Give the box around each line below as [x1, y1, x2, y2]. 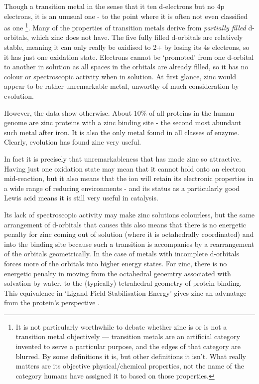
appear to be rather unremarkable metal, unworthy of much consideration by [4, 81, 239, 91]
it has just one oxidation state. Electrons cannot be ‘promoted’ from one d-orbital [4, 51, 254, 62]
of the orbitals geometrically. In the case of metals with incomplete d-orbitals [4, 248, 240, 259]
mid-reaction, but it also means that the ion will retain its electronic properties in [4, 173, 254, 184]
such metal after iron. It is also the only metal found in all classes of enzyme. [4, 127, 240, 137]
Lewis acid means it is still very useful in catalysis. [4, 192, 158, 203]
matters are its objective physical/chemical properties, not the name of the [15, 361, 244, 371]
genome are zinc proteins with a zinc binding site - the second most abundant [4, 117, 241, 128]
